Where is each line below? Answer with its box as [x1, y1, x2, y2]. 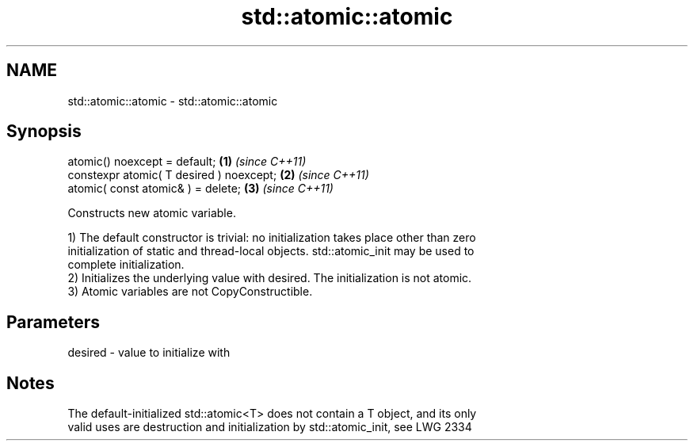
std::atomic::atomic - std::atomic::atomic [67, 94, 278, 108]
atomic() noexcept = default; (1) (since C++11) [67, 155, 307, 169]
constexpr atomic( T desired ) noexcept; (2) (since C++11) [67, 168, 369, 182]
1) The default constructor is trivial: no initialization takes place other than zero [67, 231, 476, 245]
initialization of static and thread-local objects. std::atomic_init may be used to [67, 244, 475, 258]
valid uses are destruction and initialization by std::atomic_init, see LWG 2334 [67, 420, 472, 434]
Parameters [6, 311, 100, 332]
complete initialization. [67, 258, 185, 272]
